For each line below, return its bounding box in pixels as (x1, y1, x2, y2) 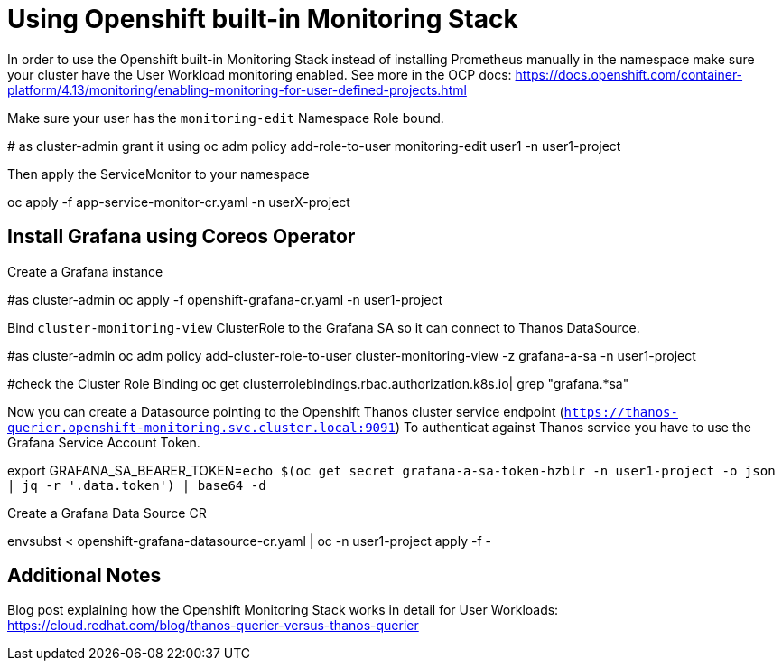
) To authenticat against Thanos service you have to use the (395, 419, 751, 435)
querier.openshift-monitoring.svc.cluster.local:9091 (7, 419, 396, 435)
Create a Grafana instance (7, 263, 163, 279)
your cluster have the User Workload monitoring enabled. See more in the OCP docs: (7, 66, 512, 82)
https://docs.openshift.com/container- (515, 66, 743, 82)
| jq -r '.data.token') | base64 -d (7, 477, 266, 493)
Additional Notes (7, 564, 162, 588)
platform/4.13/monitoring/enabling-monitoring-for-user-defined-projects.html (7, 81, 467, 98)
